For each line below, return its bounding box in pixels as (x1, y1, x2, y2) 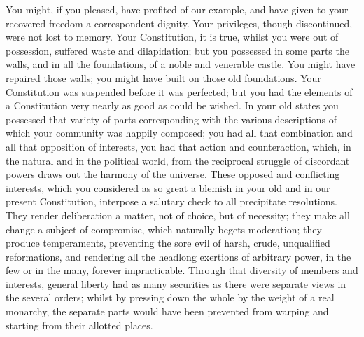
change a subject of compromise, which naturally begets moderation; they (6, 221, 322, 236)
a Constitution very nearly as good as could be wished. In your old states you (6, 98, 339, 113)
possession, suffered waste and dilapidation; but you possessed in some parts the (6, 43, 349, 57)
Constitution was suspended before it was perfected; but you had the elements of (6, 84, 353, 99)
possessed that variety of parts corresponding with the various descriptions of (6, 111, 337, 126)
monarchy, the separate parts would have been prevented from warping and (6, 304, 329, 319)
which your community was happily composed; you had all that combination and (6, 125, 353, 140)
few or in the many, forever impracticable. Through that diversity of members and (6, 263, 358, 277)
